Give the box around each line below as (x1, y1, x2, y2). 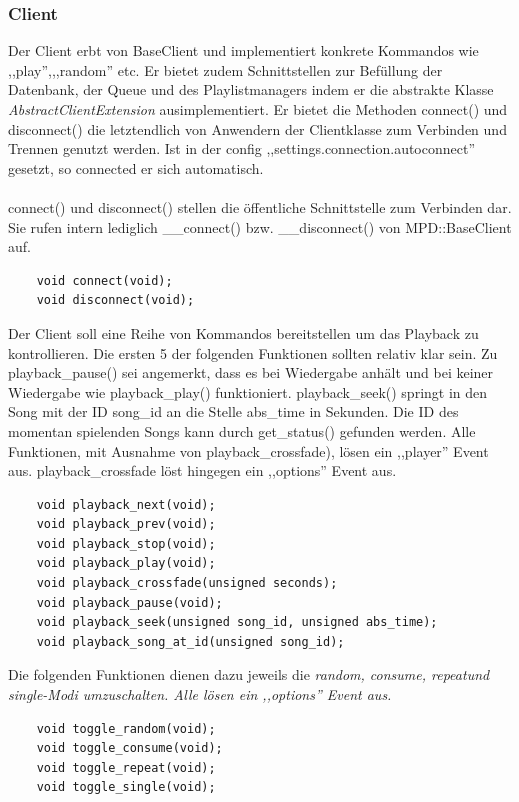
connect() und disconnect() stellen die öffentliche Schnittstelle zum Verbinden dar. (8, 196, 512, 217)
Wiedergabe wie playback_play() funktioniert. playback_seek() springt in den (8, 381, 488, 402)
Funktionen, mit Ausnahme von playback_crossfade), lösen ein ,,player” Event (8, 440, 489, 461)
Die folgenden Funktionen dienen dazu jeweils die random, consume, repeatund (8, 664, 490, 685)
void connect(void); (36, 273, 173, 288)
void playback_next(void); (36, 497, 216, 512)
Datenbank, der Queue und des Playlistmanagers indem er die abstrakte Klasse (8, 79, 494, 100)
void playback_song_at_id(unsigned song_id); (36, 634, 345, 649)
